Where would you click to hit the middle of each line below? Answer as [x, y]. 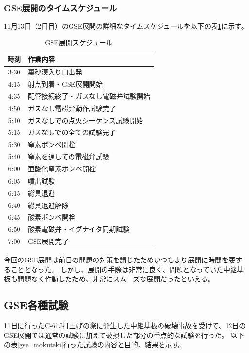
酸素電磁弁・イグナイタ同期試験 [79, 229]
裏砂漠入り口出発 [55, 72]
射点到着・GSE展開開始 [65, 84]
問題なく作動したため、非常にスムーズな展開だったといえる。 [116, 279]
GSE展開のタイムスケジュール [61, 8]
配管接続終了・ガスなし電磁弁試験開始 [89, 96]
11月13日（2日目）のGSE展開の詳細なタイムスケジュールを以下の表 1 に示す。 [126, 26]
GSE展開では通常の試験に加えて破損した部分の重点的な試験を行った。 [116, 335]
